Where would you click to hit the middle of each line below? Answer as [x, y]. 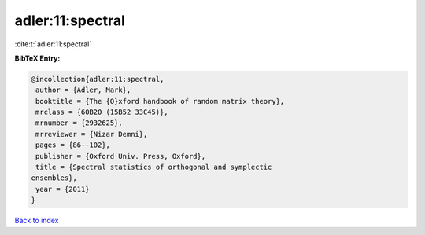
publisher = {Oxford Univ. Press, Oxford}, [121, 156]
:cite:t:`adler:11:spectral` [53, 44]
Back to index [37, 221]
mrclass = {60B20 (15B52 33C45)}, [102, 112]
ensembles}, [54, 178]
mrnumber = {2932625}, [79, 123]
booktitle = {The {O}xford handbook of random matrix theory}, [160, 101]
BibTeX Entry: [37, 58]
